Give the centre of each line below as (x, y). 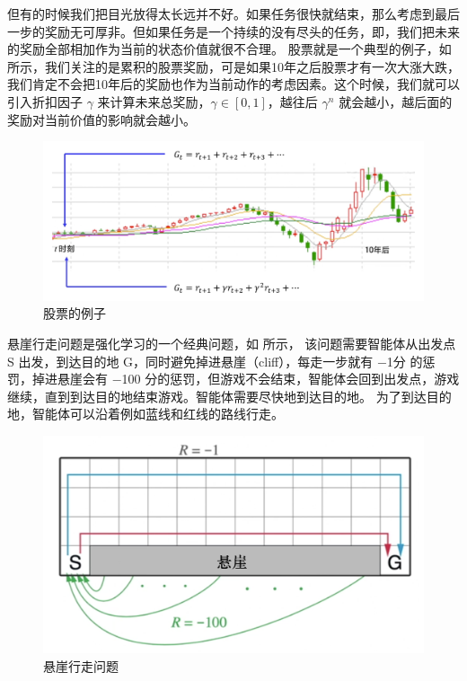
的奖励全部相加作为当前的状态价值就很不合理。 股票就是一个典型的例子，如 (229, 49)
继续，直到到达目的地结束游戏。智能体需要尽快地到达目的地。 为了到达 (217, 396)
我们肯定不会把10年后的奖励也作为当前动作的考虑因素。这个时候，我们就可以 (233, 84)
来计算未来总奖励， (154, 101)
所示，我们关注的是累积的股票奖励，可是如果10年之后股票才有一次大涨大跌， (233, 66)
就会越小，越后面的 (396, 101)
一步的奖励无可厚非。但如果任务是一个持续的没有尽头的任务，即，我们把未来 (233, 31)
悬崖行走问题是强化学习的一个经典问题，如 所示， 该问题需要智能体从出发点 (232, 343)
